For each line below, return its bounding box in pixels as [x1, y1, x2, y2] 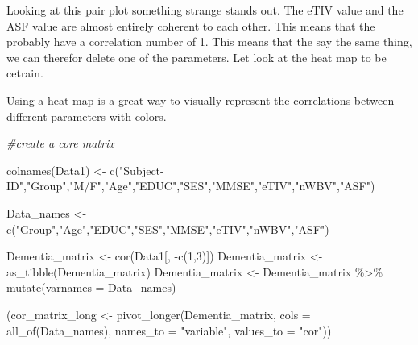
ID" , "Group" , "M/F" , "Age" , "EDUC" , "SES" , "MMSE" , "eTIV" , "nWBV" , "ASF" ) [6, 177, 375, 194]
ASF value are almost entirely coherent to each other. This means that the [6, 17, 375, 34]
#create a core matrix [6, 135, 114, 152]
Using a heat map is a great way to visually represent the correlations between [6, 91, 395, 108]
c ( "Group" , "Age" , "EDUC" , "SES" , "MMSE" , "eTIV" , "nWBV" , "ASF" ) [6, 220, 329, 237]
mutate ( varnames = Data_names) [6, 279, 176, 296]
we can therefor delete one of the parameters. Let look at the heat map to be [6, 48, 387, 65]
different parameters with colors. [6, 107, 167, 124]
